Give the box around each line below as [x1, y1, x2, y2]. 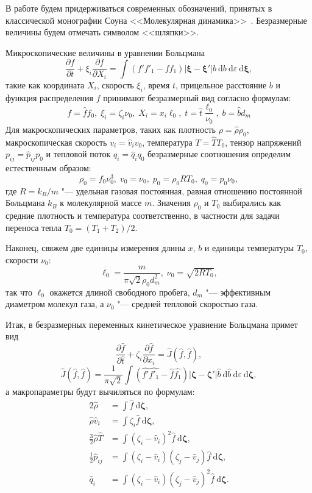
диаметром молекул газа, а [5, 297, 104, 310]
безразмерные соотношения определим [147, 147, 291, 160]
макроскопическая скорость [5, 135, 107, 148]
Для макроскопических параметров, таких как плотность [5, 122, 216, 135]
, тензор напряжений [225, 135, 302, 148]
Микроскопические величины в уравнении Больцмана [5, 46, 205, 59]
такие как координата [5, 78, 85, 91]
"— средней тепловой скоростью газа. [117, 297, 258, 310]
